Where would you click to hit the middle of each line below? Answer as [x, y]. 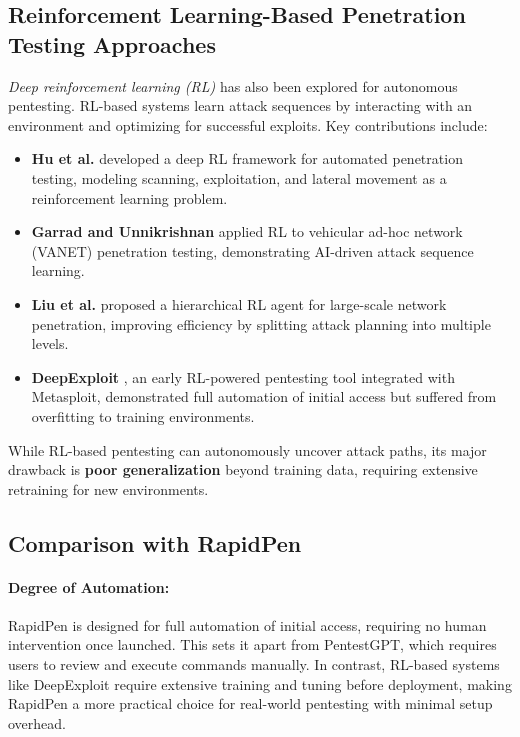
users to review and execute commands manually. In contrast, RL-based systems [254, 664]
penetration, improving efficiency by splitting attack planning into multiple [261, 323]
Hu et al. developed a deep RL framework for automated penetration [247, 158]
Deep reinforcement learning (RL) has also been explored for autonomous [233, 85]
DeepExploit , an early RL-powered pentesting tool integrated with [243, 376]
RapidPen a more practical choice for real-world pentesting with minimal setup [250, 703]
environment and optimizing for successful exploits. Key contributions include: [248, 124]
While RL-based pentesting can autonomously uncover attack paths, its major [247, 449]
